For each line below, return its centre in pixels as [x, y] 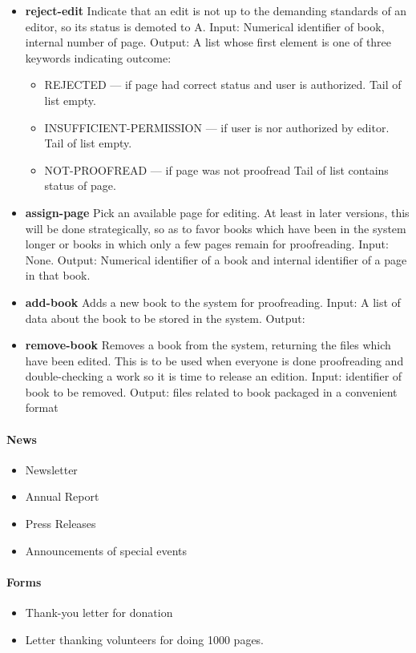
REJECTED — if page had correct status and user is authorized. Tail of [223, 85]
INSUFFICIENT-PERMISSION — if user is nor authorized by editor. [217, 127]
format [42, 407]
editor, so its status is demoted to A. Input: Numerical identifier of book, [205, 26]
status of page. [80, 185]
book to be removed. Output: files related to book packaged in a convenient [211, 391]
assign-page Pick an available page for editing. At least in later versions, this [217, 212]
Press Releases [61, 524]
